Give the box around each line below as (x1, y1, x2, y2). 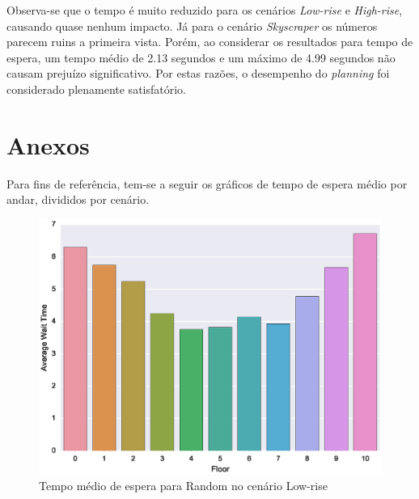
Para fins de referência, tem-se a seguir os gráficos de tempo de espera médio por (6, 175, 408, 192)
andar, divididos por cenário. (6, 191, 150, 208)
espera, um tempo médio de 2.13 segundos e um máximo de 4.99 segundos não (6, 49, 396, 66)
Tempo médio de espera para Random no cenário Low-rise (39, 476, 328, 493)
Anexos (6, 128, 90, 161)
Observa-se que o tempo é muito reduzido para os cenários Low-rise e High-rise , (6, 2, 403, 18)
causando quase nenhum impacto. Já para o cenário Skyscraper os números (6, 17, 378, 34)
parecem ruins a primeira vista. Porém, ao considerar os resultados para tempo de (6, 33, 413, 50)
